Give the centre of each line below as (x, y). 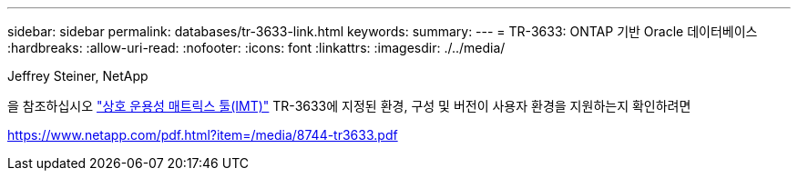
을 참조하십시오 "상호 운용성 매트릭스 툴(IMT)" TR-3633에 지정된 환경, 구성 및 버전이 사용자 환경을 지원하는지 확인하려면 (349, 106)
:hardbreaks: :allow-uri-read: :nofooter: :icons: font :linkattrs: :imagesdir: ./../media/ (256, 48)
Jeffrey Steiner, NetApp (78, 76)
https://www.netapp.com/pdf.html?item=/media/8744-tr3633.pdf (203, 135)
